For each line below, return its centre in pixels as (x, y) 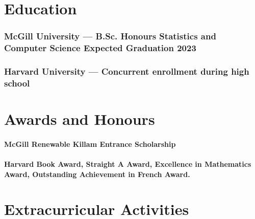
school (17, 83)
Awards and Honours (80, 119)
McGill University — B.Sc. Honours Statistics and (110, 36)
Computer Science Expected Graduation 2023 (100, 48)
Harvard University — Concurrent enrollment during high (127, 71)
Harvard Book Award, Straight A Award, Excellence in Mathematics (128, 164)
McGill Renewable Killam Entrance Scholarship (90, 144)
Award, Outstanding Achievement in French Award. (97, 174)
